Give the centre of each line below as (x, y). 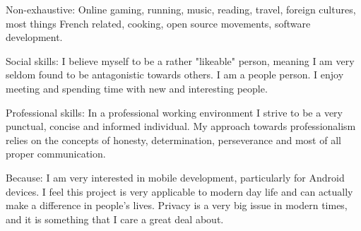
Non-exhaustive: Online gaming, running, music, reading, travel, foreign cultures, (181, 9)
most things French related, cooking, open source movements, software (158, 23)
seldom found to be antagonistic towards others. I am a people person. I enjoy (175, 75)
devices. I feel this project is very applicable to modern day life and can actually (179, 191)
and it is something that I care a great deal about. (115, 219)
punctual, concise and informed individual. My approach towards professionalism (181, 126)
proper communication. (56, 154)
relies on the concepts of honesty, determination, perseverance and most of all (173, 140)
